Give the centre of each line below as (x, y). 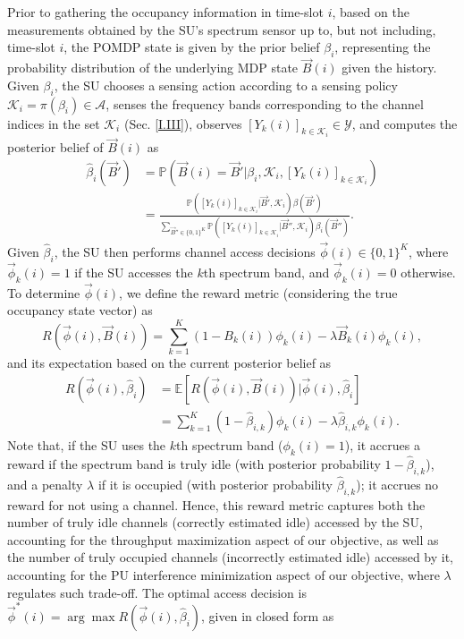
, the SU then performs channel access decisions (185, 251)
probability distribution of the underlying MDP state (153, 68)
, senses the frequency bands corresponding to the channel (265, 103)
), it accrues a (382, 444)
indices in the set (54, 123)
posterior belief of (55, 147)
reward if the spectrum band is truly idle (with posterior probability (194, 463)
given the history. (389, 68)
